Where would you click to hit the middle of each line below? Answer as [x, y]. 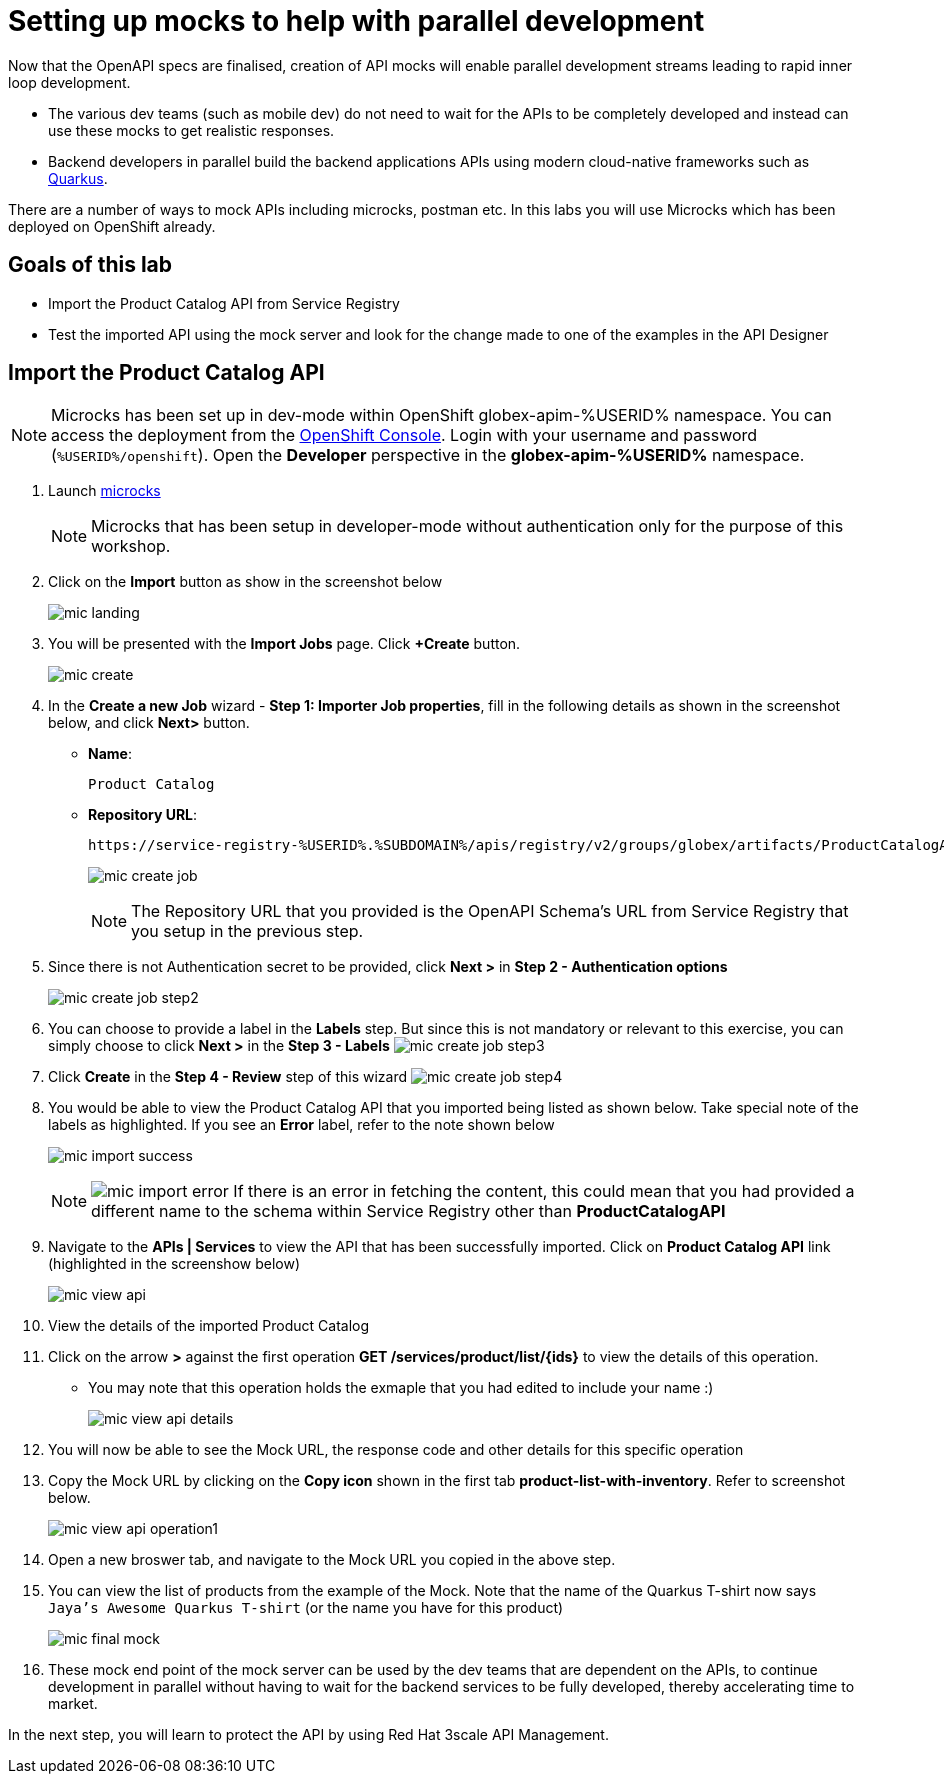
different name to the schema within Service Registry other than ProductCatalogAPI [408, 1211]
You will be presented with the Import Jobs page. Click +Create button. [284, 644]
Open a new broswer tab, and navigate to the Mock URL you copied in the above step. [332, 1560]
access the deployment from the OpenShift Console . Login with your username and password [404, 435]
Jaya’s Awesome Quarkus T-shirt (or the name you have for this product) [306, 1608]
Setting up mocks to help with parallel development [356, 21]
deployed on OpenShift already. [112, 226]
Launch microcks [104, 491]
